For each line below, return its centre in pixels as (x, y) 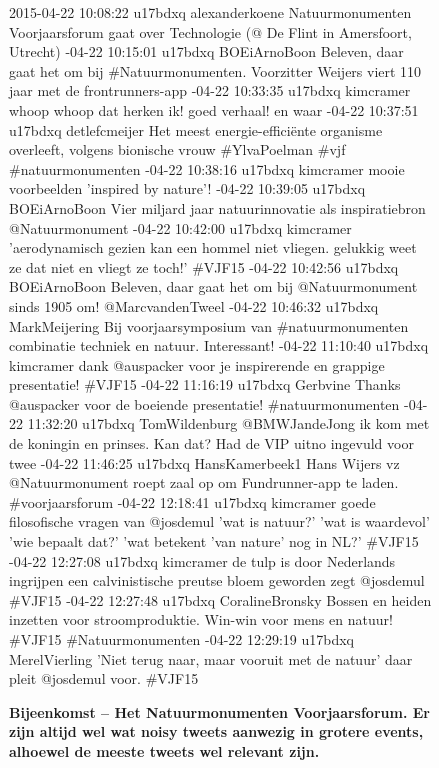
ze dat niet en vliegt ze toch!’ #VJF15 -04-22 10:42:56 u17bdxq (204, 266)
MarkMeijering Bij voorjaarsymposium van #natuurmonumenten (209, 325)
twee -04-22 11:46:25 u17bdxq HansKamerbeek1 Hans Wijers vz (204, 462)
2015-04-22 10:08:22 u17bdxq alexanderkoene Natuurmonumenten (210, 12)
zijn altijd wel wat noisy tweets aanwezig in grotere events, (216, 731)
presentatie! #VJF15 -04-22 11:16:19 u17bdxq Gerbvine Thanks (205, 384)
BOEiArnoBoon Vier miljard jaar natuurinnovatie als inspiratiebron (217, 207)
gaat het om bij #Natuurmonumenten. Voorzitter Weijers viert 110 (215, 70)
